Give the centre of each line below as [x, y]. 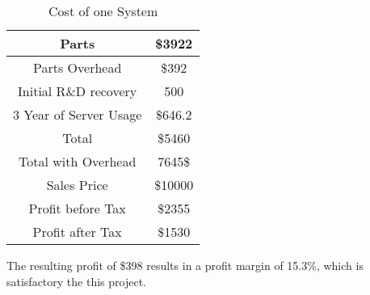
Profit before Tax [77, 208]
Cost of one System [103, 11]
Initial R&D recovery [78, 91]
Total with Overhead [77, 161]
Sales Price [77, 185]
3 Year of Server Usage [78, 114]
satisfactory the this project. [76, 281]
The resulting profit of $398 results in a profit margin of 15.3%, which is [185, 265]
